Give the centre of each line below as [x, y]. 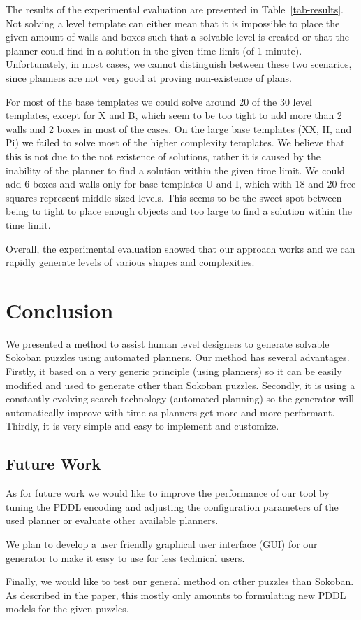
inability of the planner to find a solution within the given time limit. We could [175, 170]
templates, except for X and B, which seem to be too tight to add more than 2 [174, 115]
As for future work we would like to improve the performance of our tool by [168, 493]
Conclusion [60, 310]
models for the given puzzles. [67, 608]
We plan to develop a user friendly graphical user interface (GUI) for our [162, 543]
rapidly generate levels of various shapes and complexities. [130, 262]
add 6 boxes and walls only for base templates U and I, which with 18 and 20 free [181, 184]
